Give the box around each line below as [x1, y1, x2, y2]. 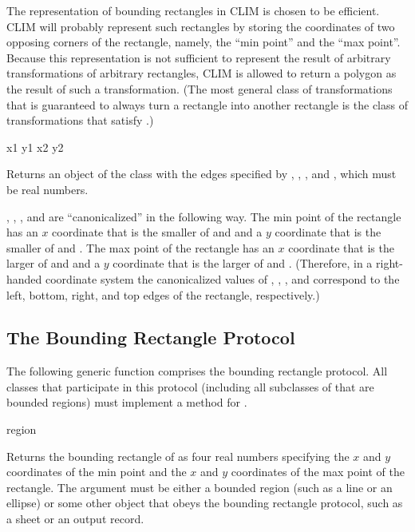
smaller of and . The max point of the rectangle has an [6, 239, 275, 256]
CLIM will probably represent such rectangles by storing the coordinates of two [6, 18, 395, 34]
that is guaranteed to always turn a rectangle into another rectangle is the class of [6, 96, 408, 113]
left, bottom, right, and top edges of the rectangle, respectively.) [6, 286, 320, 303]
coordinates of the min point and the [6, 463, 187, 480]
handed [6, 270, 42, 287]
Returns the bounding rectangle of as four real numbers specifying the [6, 447, 350, 464]
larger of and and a [6, 255, 101, 272]
